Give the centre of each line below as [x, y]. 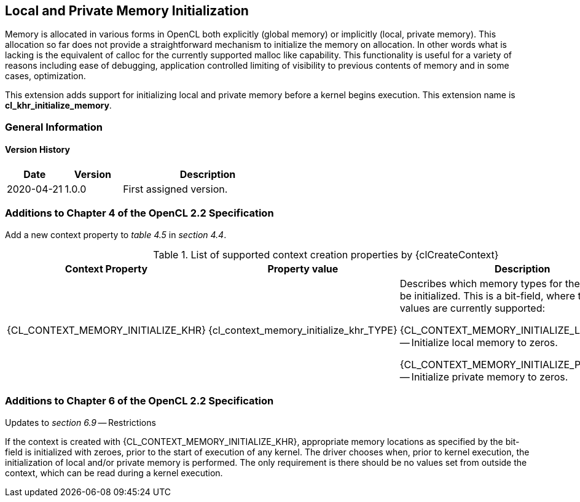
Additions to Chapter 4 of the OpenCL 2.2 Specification [139, 213]
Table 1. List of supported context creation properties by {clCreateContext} [326, 254]
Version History [37, 150]
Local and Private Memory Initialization [127, 11]
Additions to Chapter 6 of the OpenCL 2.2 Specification [139, 401]
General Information [54, 127]
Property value [303, 268]
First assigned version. [175, 189]
